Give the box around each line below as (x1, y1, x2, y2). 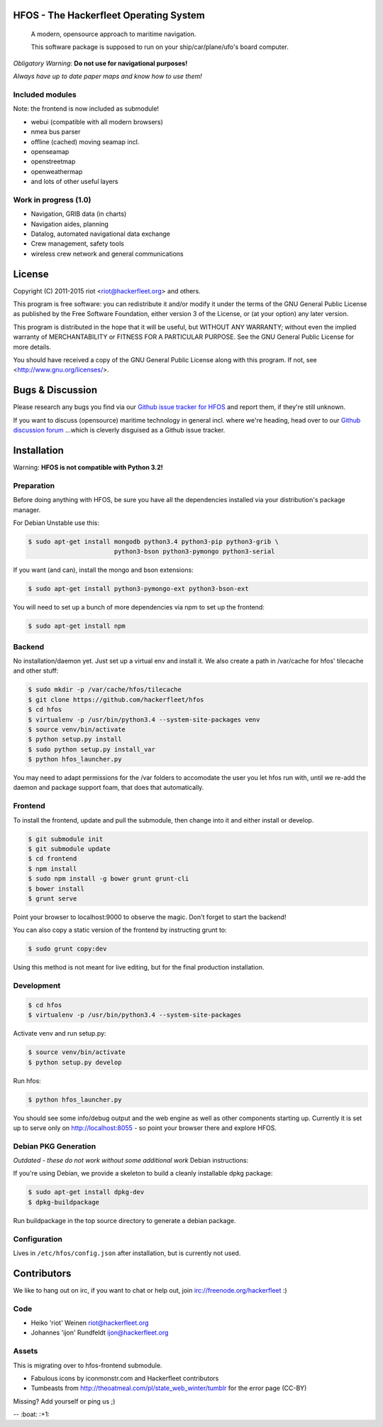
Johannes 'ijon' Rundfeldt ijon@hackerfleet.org (30, 1328, 169, 1337)
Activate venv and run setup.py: (13, 1029, 106, 1038)
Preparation (13, 480, 55, 490)
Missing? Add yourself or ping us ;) (13, 1396, 116, 1406)
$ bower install (28, 884, 85, 893)
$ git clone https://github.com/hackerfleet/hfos (28, 695, 204, 703)
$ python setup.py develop (28, 1058, 122, 1066)
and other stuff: (13, 666, 59, 675)
